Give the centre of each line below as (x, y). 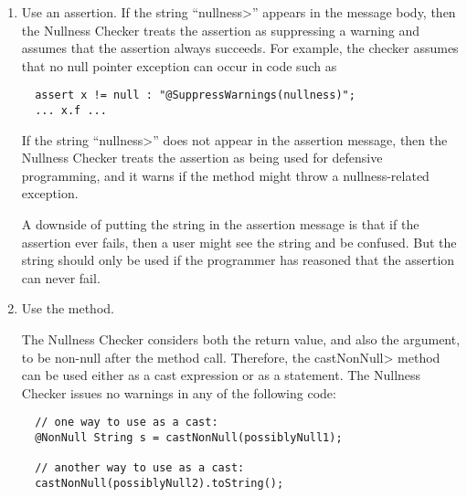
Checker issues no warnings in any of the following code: (179, 392)
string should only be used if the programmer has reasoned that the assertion (238, 260)
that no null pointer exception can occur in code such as (179, 65)
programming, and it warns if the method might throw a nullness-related (225, 175)
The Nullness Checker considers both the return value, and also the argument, (241, 339)
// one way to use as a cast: (127, 423)
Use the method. (68, 308)
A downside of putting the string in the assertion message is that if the (220, 224)
